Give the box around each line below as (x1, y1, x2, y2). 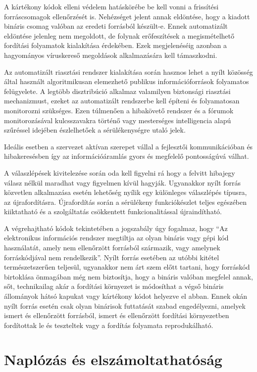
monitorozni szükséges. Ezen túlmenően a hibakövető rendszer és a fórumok (4, 105, 234, 115)
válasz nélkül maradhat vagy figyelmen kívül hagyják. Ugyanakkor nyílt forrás (4, 177, 241, 187)
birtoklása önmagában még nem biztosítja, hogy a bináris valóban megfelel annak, (4, 271, 253, 281)
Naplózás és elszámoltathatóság (4, 349, 222, 369)
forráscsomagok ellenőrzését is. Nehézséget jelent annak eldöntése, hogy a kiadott (4, 11, 250, 21)
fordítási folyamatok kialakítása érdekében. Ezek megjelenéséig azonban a (4, 40, 227, 50)
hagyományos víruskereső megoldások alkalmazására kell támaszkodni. (4, 49, 217, 60)
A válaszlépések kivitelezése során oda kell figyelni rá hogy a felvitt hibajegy (4, 167, 235, 178)
